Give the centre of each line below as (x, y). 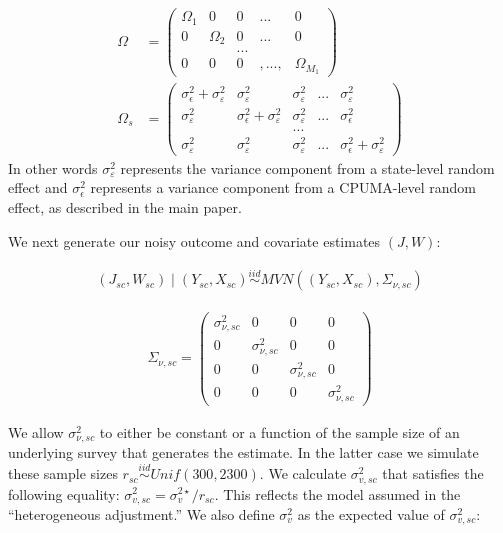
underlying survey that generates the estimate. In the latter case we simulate (243, 452)
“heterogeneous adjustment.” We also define (141, 513)
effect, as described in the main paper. (125, 207)
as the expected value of (371, 513)
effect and (38, 187)
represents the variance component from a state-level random (307, 167)
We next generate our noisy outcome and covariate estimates (194, 240)
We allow (36, 431)
